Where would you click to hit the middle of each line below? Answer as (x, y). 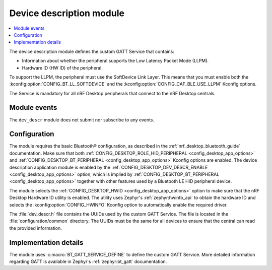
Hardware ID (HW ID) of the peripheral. (62, 67)
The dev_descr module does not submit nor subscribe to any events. (82, 120)
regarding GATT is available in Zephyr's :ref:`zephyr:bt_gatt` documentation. (88, 261)
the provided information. (36, 228)
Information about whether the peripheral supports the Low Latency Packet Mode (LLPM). (115, 61)
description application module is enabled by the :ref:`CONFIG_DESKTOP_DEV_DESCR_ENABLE (109, 167)
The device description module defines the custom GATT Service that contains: (92, 51)
